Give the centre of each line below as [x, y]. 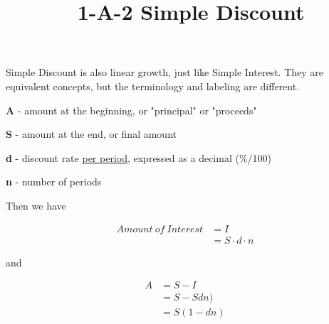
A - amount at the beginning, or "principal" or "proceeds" [131, 110]
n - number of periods [54, 182]
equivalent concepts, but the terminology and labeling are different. [153, 86]
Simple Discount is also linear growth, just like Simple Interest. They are [164, 72]
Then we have [36, 205]
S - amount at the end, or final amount [91, 134]
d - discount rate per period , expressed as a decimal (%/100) [139, 157]
